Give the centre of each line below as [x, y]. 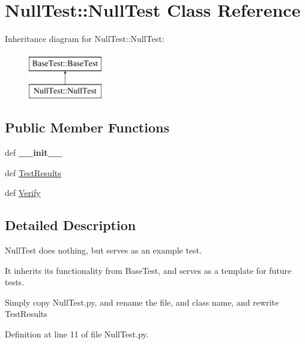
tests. [15, 282]
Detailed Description [71, 225]
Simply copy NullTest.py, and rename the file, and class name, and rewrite [142, 302]
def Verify [23, 193]
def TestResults [33, 172]
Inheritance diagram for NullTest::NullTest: [85, 39]
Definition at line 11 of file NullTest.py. [77, 334]
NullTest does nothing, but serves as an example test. [103, 250]
